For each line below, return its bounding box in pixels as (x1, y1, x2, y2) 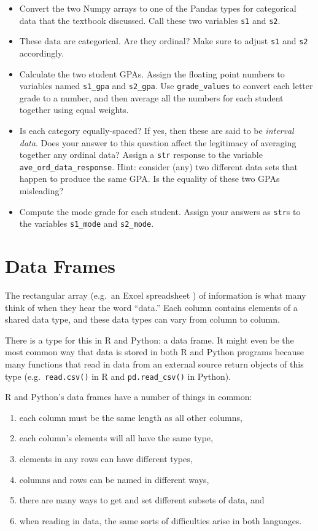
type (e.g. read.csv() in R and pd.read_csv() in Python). (5, 369, 231, 382)
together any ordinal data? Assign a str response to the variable (19, 148, 263, 161)
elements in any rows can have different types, (19, 452, 193, 465)
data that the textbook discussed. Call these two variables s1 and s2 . (19, 14, 281, 26)
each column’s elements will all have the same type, (19, 431, 213, 444)
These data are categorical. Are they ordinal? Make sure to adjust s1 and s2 (19, 34, 308, 47)
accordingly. (19, 46, 64, 59)
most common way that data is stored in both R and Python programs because (5, 345, 304, 358)
